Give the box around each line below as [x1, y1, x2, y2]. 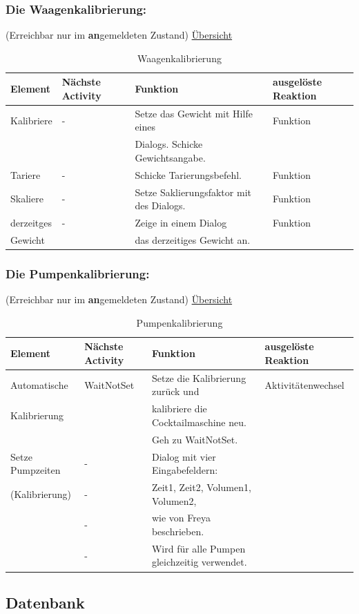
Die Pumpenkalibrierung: [6, 265, 150, 282]
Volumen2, [151, 493, 197, 508]
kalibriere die [151, 401, 207, 416]
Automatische [10, 377, 68, 392]
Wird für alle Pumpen [151, 541, 246, 555]
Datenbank [6, 591, 85, 613]
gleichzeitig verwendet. [151, 555, 247, 569]
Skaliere [10, 191, 43, 206]
